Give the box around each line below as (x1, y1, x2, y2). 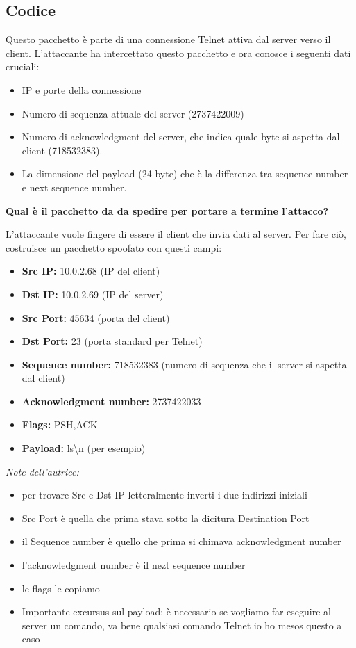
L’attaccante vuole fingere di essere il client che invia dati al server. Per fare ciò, (6, 227, 346, 241)
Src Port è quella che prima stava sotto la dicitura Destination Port (22, 510, 310, 525)
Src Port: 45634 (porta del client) (22, 310, 170, 325)
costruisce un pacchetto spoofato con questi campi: (6, 240, 222, 254)
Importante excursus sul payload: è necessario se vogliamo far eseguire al (22, 604, 331, 619)
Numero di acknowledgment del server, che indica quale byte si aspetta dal (22, 129, 340, 144)
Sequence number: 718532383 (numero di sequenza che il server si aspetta (22, 357, 347, 371)
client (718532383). (22, 143, 103, 157)
